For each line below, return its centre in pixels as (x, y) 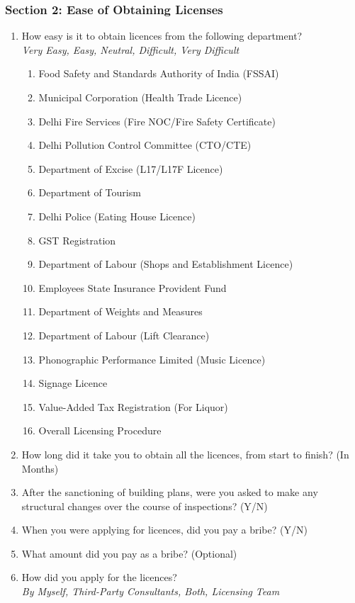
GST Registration (77, 240)
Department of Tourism (90, 192)
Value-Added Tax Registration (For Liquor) (133, 406)
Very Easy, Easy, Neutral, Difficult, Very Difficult (130, 49)
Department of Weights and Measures (120, 311)
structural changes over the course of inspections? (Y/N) (145, 506)
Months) (40, 468)
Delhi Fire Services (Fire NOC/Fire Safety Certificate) (157, 121)
